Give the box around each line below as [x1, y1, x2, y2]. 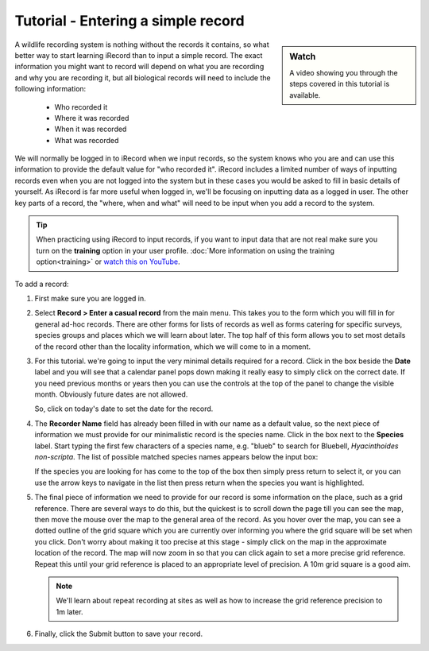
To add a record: [14, 279, 69, 289]
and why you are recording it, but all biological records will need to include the [14, 72, 271, 83]
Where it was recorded [54, 113, 129, 122]
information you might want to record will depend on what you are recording [14, 62, 265, 72]
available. [289, 90, 321, 99]
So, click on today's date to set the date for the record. [34, 404, 214, 413]
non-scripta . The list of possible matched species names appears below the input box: [34, 452, 319, 462]
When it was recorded [54, 124, 127, 134]
